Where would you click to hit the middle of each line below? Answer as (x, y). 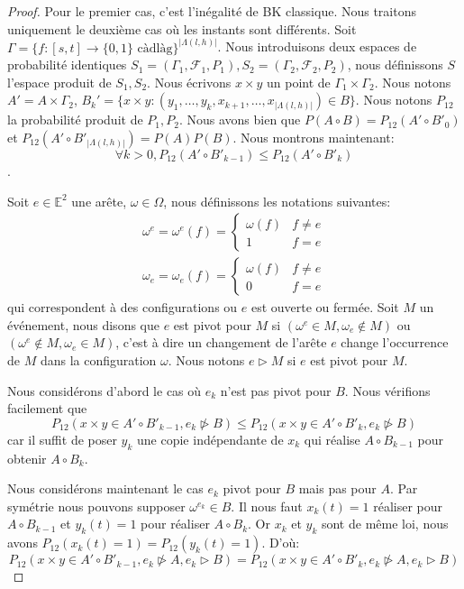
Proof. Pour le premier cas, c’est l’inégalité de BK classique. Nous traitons (212, 11)
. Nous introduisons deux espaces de (317, 46)
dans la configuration (98, 360)
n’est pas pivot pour (276, 390)
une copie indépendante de (210, 439)
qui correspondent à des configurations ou (123, 307)
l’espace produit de (59, 82)
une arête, (99, 201)
